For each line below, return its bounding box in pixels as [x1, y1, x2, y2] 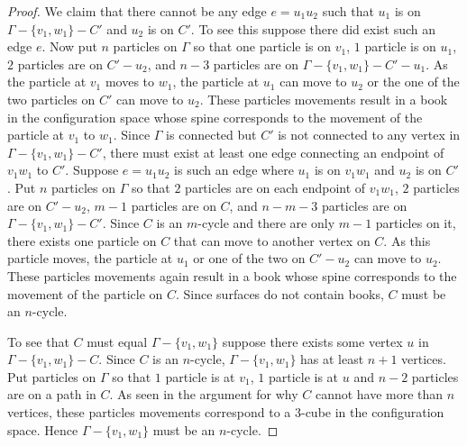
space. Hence [7, 420, 78, 439]
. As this [383, 231, 431, 250]
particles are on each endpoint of [185, 177, 366, 196]
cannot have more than [315, 385, 444, 404]
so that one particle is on [193, 37, 332, 56]
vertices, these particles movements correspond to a [7, 403, 291, 422]
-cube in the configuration [300, 403, 444, 422]
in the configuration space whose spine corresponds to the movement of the [7, 107, 423, 126]
